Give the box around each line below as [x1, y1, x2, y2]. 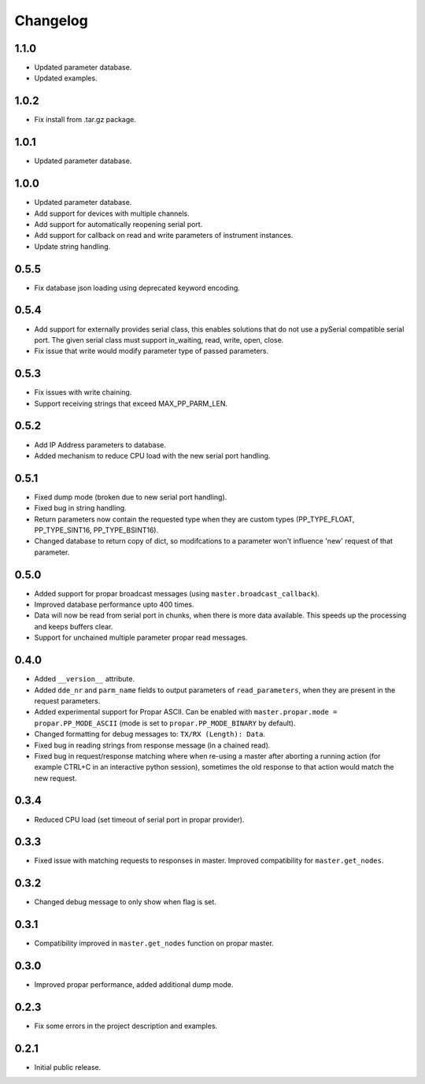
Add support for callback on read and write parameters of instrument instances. [34, 231, 294, 240]
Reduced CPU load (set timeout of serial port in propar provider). [34, 815, 245, 824]
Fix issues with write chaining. [34, 388, 132, 397]
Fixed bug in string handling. [34, 503, 127, 513]
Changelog [14, 12, 88, 29]
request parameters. [34, 696, 101, 705]
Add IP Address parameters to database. [34, 440, 167, 449]
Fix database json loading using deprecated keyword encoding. [34, 283, 240, 292]
